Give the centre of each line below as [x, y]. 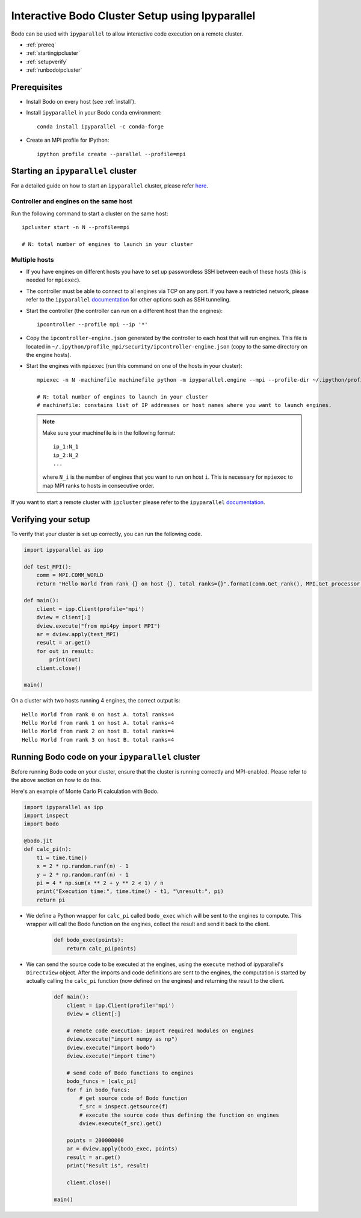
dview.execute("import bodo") [111, 1047]
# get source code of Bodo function [133, 1098]
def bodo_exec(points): [89, 940]
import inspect [46, 815]
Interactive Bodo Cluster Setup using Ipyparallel [133, 16]
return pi [51, 900]
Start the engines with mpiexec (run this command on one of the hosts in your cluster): [134, 366]
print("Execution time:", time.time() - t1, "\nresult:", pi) [130, 891]
